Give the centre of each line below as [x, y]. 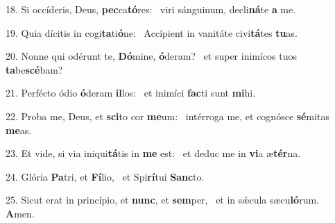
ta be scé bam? [34, 69]
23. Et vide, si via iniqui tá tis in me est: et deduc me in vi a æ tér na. [153, 153]
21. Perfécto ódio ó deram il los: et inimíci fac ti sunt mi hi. [131, 93]
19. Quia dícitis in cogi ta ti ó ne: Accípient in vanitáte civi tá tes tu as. [152, 32]
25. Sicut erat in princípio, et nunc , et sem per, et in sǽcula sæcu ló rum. [162, 200]
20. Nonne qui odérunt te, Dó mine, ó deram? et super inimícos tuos [152, 56]
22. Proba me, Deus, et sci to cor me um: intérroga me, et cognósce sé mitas [168, 116]
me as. [19, 130]
